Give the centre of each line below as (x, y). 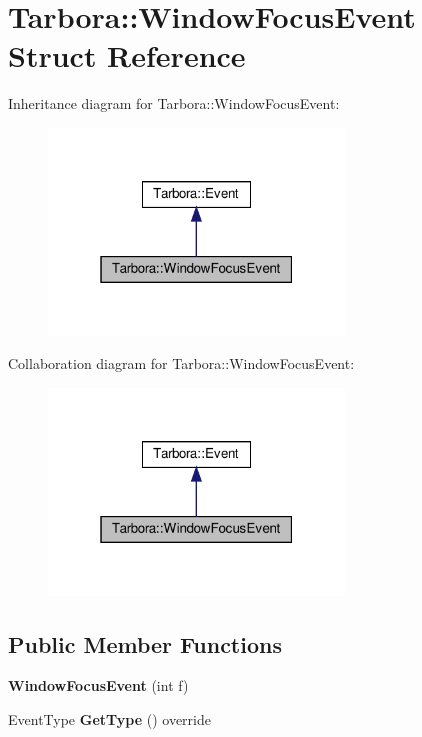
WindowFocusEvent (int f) (98, 685)
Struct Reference (127, 55)
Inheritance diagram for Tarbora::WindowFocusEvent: (174, 103)
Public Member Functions (145, 643)
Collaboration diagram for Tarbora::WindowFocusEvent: (181, 363)
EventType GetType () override (109, 719)
